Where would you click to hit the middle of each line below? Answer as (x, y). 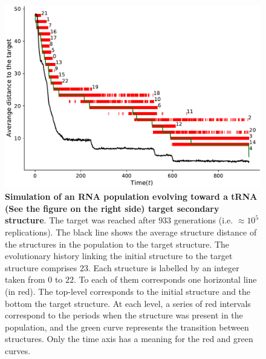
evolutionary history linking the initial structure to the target (119, 256)
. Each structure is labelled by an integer (164, 267)
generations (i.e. (203, 220)
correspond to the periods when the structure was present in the (124, 315)
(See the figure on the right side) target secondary (112, 208)
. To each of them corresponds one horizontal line (165, 279)
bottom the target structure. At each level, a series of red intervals (128, 303)
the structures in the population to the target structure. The (117, 244)
